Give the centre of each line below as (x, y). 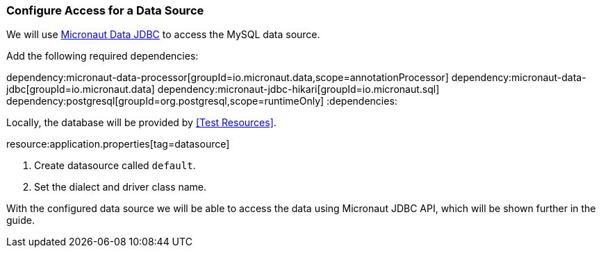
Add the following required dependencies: (102, 56)
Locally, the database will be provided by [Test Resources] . (141, 123)
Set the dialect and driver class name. (121, 187)
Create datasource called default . (115, 166)
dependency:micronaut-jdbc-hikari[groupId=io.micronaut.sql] (298, 89)
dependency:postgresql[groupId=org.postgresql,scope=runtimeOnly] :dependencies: (202, 101)
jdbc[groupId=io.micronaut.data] (81, 89)
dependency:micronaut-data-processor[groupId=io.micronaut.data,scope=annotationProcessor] (228, 78)
